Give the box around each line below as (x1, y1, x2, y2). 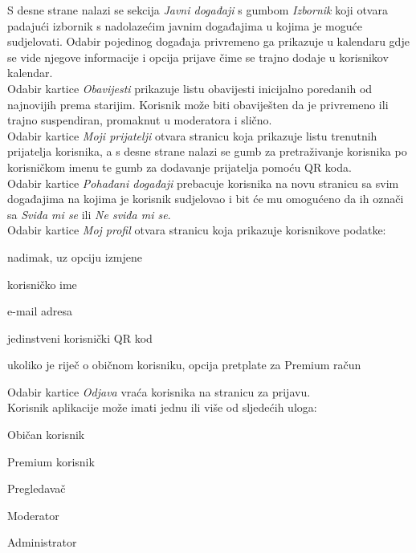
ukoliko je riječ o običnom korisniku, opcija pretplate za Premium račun (7, 356, 361, 373)
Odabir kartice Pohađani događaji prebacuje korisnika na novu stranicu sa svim (7, 174, 399, 191)
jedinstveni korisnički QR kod (7, 329, 153, 346)
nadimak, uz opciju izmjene (7, 248, 143, 265)
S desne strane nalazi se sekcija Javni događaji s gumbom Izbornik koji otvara (7, 2, 388, 18)
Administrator (7, 534, 77, 551)
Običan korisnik (7, 426, 85, 443)
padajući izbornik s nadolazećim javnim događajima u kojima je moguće (7, 17, 362, 34)
